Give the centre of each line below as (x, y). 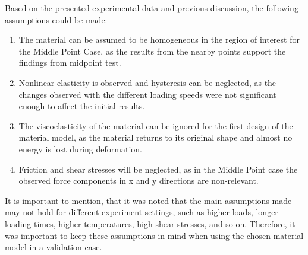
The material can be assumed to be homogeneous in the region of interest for (159, 39)
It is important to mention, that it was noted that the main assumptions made (148, 200)
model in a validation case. (54, 247)
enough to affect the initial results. (82, 106)
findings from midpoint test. (70, 63)
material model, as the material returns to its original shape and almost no (155, 137)
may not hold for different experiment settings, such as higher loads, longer (142, 212)
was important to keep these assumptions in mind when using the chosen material (154, 235)
